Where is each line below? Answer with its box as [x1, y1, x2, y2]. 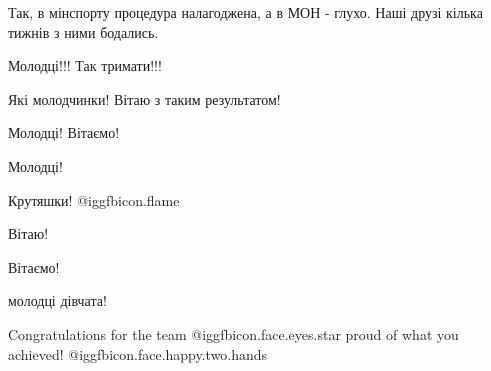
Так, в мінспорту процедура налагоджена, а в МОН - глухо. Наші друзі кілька [8, 2, 483, 22]
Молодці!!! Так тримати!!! [8, 55, 162, 76]
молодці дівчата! [8, 290, 107, 311]
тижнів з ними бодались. [8, 21, 159, 42]
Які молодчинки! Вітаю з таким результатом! [8, 88, 281, 109]
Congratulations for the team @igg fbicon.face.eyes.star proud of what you [8, 323, 459, 344]
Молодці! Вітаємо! [8, 122, 120, 143]
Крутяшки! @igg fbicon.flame [8, 189, 180, 210]
